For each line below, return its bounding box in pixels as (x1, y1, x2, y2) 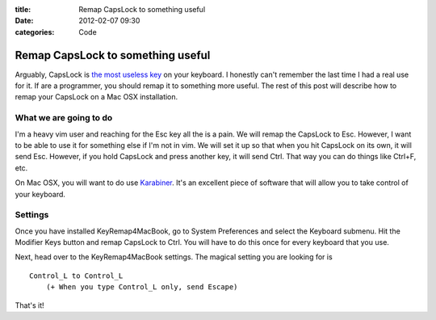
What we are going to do (15, 112, 113, 124)
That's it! (15, 300, 44, 310)
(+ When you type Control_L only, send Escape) (45, 283, 238, 292)
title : (15, 5, 31, 14)
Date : (15, 16, 34, 26)
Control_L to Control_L (29, 271, 124, 280)
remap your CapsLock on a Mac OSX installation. (15, 92, 178, 102)
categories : (15, 27, 55, 36)
